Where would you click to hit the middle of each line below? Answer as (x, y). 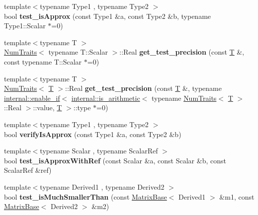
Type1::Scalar (25, 26)
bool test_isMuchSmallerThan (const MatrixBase (86, 196)
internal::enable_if (32, 98)
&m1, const (237, 196)
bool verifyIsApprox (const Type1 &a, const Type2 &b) (93, 134)
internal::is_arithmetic (106, 98)
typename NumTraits (184, 98)
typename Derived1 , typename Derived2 (102, 186)
